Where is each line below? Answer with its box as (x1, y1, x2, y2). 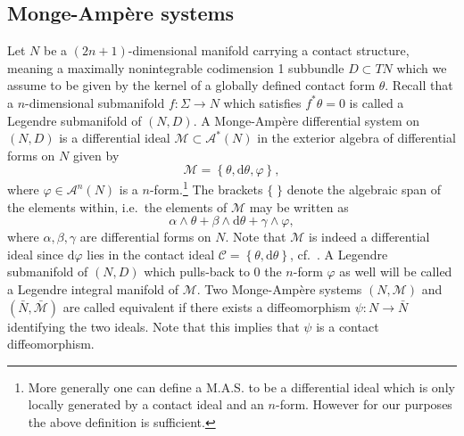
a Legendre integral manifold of (7, 279, 179, 298)
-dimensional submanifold (25, 93, 165, 111)
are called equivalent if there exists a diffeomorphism (62, 297, 352, 316)
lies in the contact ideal (87, 244, 215, 263)
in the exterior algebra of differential (257, 128, 456, 147)
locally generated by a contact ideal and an (28, 395, 264, 414)
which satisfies (223, 93, 302, 111)
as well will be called (339, 262, 452, 281)
